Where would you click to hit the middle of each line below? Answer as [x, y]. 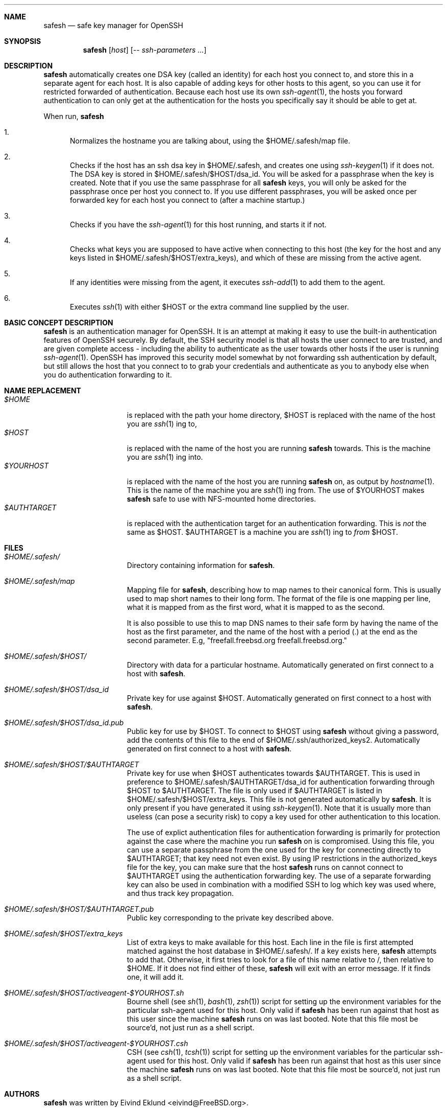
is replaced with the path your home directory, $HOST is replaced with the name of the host [281, 415]
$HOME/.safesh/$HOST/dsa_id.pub [64, 723]
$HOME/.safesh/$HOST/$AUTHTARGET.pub [79, 909]
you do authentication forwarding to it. [108, 375]
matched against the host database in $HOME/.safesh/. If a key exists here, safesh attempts [282, 951]
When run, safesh [74, 116]
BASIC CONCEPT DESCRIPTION [59, 323]
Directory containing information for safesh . [201, 565]
